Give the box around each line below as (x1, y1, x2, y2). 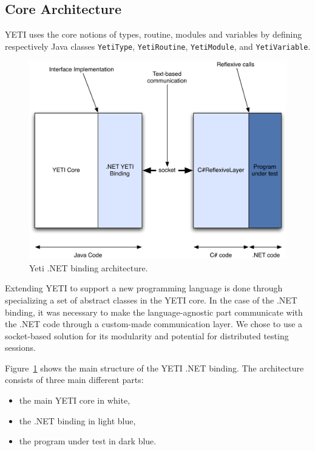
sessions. (5, 341, 36, 354)
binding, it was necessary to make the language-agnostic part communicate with (5, 305, 303, 318)
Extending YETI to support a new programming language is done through (5, 282, 283, 294)
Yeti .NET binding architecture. (29, 261, 148, 274)
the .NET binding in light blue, (19, 414, 136, 427)
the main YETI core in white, (19, 394, 130, 407)
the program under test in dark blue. (19, 435, 157, 447)
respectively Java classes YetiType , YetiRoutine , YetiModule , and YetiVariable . (5, 39, 311, 52)
